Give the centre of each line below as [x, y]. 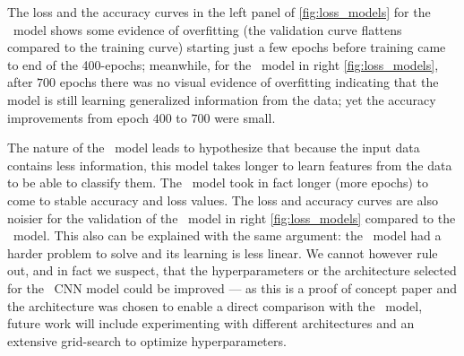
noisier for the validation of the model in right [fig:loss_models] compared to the [232, 217]
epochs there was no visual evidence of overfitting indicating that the [249, 82]
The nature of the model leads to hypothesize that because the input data [214, 148]
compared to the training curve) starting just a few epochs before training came [227, 47]
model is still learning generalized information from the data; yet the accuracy [222, 99]
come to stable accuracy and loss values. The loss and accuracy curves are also [223, 200]
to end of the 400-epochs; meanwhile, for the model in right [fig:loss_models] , [223, 64]
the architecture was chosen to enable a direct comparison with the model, [215, 305]
